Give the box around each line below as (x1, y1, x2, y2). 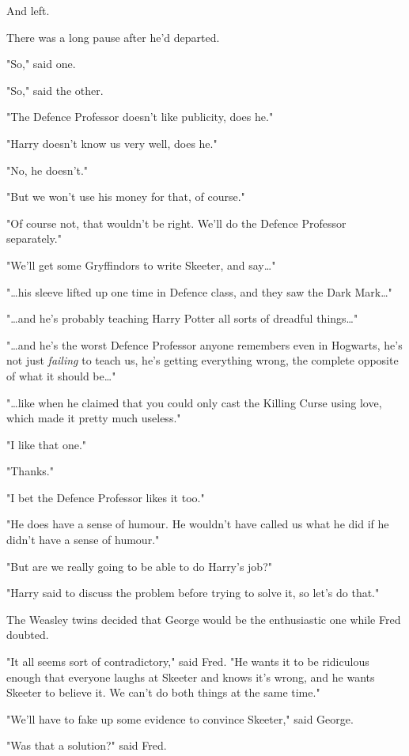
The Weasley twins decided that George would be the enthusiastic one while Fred (6, 610, 401, 627)
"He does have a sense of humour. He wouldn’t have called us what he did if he (6, 516, 389, 532)
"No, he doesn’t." (6, 161, 89, 178)
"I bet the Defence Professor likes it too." (6, 489, 205, 505)
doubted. (6, 626, 49, 643)
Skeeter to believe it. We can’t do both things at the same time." (6, 684, 320, 701)
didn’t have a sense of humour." (6, 531, 160, 548)
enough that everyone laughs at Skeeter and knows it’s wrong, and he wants (6, 668, 375, 685)
